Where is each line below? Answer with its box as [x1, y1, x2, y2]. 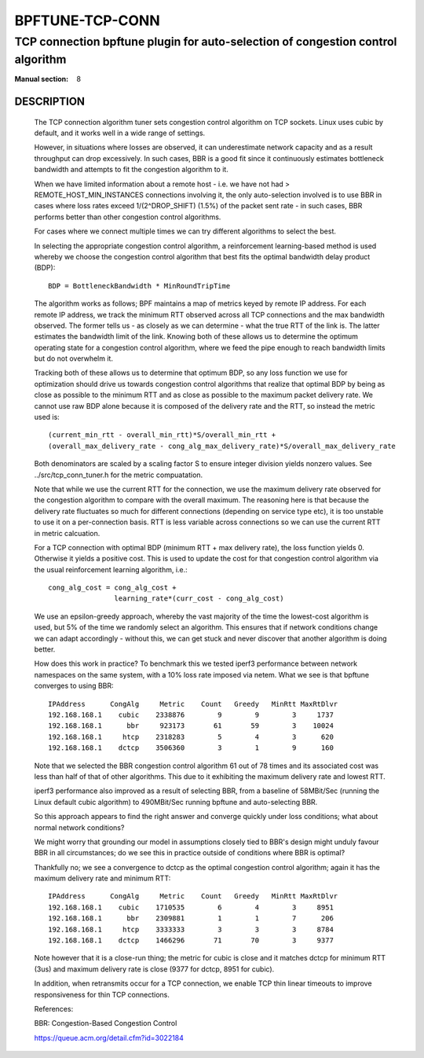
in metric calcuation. [34, 528, 101, 538]
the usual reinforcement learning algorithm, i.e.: [34, 564, 188, 574]
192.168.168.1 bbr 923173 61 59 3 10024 [48, 722, 334, 730]
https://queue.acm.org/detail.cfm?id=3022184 [34, 1033, 185, 1042]
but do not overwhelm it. [34, 354, 114, 363]
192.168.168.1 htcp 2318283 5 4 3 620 [48, 732, 334, 741]
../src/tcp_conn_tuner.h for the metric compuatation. [34, 470, 203, 479]
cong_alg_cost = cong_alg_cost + [48, 583, 177, 593]
